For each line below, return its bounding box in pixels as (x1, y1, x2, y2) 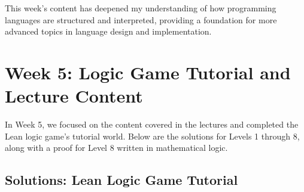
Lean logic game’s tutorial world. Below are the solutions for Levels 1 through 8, (5, 129, 300, 142)
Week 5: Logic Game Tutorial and (5, 60, 291, 84)
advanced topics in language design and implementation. (5, 25, 212, 38)
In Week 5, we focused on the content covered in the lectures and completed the (5, 118, 299, 131)
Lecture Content (5, 83, 143, 108)
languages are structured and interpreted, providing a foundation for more (5, 13, 277, 26)
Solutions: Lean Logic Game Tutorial (5, 171, 238, 189)
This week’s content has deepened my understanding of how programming (5, 2, 276, 14)
